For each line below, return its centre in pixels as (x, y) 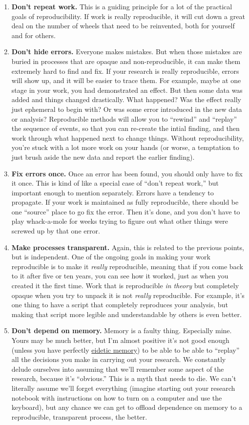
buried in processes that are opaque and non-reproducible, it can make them (126, 61)
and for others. (33, 35)
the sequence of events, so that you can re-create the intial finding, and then (125, 128)
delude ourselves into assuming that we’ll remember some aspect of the (118, 369)
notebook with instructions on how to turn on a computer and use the (117, 397)
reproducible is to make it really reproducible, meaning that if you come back (127, 266)
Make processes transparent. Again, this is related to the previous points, (128, 247)
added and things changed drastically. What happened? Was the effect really (126, 99)
